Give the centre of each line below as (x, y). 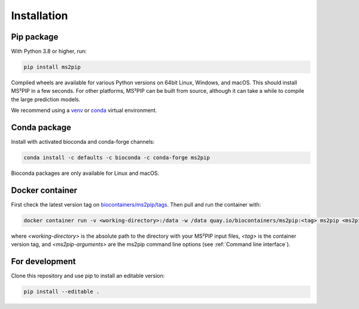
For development (43, 261)
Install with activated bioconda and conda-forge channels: (83, 142)
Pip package (35, 37)
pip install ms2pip (52, 67)
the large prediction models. (46, 99)
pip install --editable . (62, 292)
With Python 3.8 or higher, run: (49, 51)
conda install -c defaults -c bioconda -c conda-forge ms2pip (117, 158)
